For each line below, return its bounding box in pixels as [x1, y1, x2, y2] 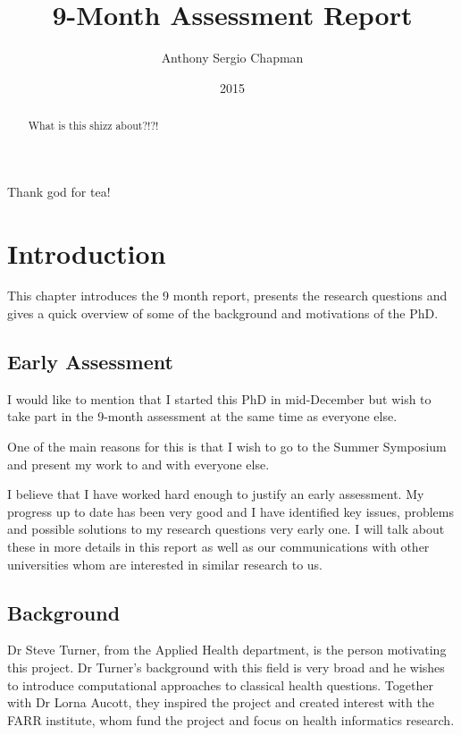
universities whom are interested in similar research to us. [7, 554, 323, 573]
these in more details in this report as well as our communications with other [7, 537, 430, 556]
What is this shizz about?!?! [28, 118, 159, 133]
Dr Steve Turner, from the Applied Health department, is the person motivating [7, 640, 447, 659]
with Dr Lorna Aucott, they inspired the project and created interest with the [7, 693, 434, 712]
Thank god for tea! [7, 182, 111, 200]
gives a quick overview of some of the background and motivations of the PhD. [7, 304, 439, 323]
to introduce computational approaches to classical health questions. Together [7, 675, 433, 694]
